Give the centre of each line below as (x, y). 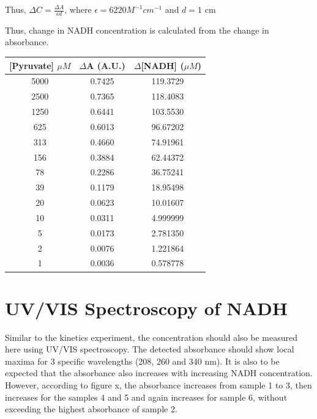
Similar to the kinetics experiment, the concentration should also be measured (151, 337)
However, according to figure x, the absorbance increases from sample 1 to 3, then (158, 385)
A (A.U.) (106, 65)
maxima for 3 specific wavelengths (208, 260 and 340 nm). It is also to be (142, 361)
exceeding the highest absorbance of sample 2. (91, 409)
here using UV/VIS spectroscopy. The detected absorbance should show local (150, 349)
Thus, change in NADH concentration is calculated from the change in (137, 30)
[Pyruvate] (32, 65)
